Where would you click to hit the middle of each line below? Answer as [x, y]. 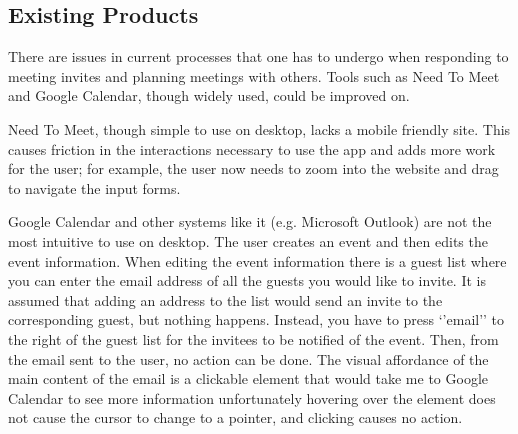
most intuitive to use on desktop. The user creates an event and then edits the [248, 240]
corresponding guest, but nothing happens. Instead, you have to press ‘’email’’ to [256, 319]
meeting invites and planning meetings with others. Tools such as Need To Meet [254, 75]
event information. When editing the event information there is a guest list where [257, 260]
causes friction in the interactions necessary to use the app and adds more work [252, 148]
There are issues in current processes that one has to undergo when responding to [258, 56]
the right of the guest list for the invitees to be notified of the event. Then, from [253, 338]
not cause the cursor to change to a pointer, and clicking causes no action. [235, 417]
